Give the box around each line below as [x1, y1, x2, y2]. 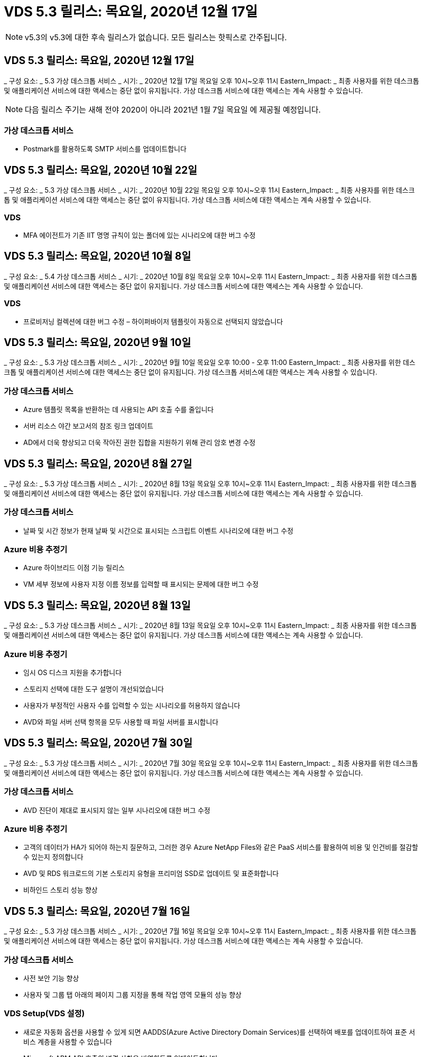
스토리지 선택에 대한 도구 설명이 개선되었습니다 [23, 685, 164, 694]
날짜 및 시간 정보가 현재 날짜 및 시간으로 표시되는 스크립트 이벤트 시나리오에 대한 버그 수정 [23, 526, 294, 535]
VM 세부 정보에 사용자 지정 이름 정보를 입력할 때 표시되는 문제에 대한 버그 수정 [23, 580, 259, 589]
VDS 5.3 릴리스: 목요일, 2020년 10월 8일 [4, 250, 191, 263]
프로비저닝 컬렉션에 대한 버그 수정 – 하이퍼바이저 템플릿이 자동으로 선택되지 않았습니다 [23, 317, 283, 326]
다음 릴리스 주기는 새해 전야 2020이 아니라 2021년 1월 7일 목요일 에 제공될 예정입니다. [25, 104, 321, 115]
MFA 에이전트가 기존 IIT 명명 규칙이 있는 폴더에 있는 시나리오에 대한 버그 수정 [23, 231, 256, 239]
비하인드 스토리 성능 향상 [23, 886, 98, 894]
